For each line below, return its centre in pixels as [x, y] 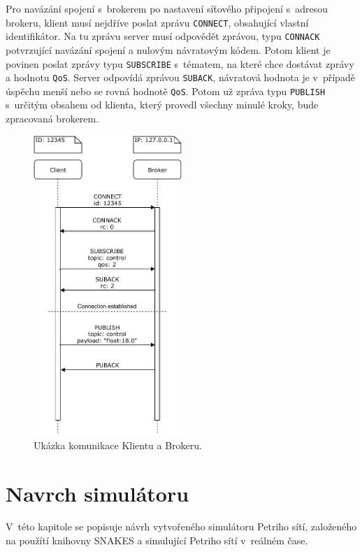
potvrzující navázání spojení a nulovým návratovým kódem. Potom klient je [168, 49]
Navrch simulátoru [97, 493]
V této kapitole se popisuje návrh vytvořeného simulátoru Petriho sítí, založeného [181, 526]
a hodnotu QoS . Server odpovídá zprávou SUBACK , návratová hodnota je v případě [180, 77]
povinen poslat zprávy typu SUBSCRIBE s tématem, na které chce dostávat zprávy [180, 63]
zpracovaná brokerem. [52, 119]
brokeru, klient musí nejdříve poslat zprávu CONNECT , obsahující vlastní [157, 22]
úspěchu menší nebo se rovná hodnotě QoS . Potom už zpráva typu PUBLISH [166, 91]
